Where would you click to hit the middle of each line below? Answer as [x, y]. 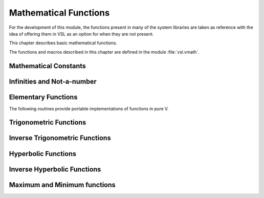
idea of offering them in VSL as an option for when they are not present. [81, 34]
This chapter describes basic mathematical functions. [63, 43]
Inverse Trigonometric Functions [60, 138]
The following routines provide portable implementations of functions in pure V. [89, 109]
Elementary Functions [43, 97]
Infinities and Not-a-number [53, 81]
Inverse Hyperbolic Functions [55, 169]
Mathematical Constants [47, 66]
